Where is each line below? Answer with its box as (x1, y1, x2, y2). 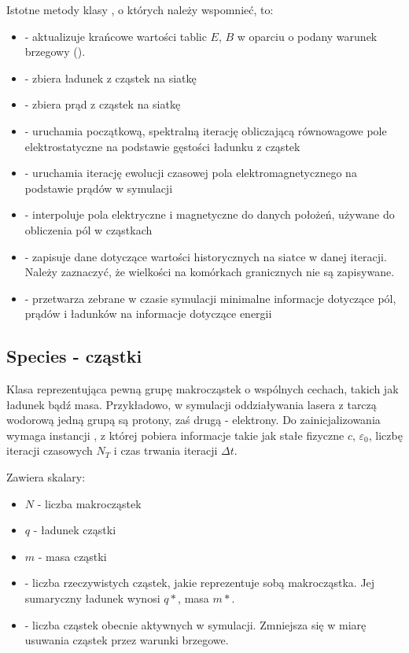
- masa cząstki (38, 548, 107, 564)
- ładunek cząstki (33, 522, 116, 538)
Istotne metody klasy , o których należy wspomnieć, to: (6, 2, 274, 17)
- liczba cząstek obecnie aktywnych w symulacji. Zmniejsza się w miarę (24, 616, 367, 633)
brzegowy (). (24, 43, 86, 60)
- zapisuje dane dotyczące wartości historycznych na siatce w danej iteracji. (24, 248, 387, 264)
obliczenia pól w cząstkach (24, 221, 153, 238)
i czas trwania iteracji (113, 442, 218, 459)
